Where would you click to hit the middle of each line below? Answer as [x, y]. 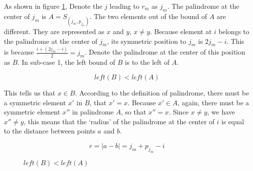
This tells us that [30, 93]
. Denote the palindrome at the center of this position [165, 52]
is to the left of [147, 62]
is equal [233, 121]
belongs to [234, 31]
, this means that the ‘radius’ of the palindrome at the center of [119, 121]
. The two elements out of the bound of [148, 16]
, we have [221, 112]
